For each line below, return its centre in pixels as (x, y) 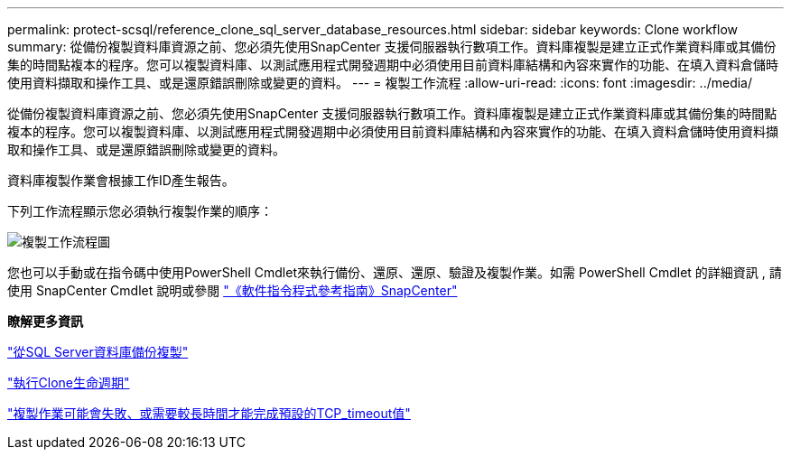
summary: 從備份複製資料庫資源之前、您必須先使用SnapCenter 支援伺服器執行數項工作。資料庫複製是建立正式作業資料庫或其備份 (392, 47)
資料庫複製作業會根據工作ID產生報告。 (121, 180)
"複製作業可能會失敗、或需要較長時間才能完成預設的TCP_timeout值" (209, 413)
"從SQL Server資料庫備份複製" (98, 352)
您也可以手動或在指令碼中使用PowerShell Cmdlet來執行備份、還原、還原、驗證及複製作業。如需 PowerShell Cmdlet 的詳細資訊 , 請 (395, 272)
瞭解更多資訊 (45, 321)
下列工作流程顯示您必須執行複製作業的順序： (140, 211)
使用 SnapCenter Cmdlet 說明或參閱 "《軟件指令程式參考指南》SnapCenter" (233, 290)
